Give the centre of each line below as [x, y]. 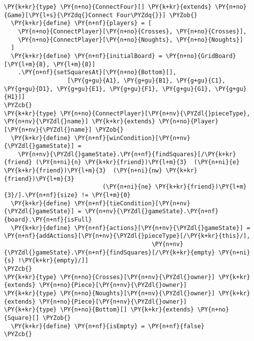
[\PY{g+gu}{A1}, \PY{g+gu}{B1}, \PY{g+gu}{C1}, [146, 80]
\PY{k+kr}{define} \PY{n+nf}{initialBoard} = [87, 56]
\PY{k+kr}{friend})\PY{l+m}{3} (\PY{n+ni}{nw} [83, 171]
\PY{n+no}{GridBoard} [201, 56]
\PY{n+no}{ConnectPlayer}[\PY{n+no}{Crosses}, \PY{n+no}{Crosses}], [132, 31]
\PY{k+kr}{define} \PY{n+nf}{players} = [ [81, 23]
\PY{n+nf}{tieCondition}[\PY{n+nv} [132, 203]
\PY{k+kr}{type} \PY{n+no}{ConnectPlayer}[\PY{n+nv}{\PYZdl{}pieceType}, [127, 113]
